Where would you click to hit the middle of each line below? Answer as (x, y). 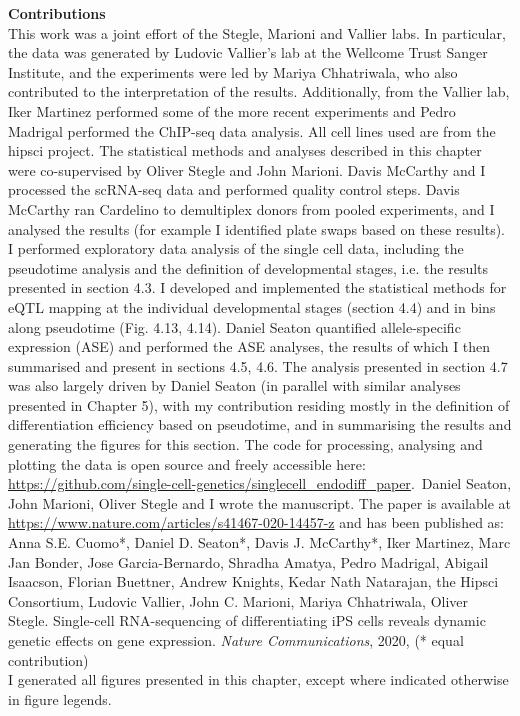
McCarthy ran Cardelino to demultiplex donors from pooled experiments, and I (251, 208)
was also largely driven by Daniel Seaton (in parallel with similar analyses (234, 385)
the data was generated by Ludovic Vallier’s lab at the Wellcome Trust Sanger (248, 52)
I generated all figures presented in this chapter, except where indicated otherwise (258, 679)
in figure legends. (60, 698)
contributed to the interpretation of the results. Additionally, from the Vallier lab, (259, 91)
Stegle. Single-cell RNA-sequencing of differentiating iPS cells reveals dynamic (247, 620)
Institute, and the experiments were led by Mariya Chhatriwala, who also (233, 71)
